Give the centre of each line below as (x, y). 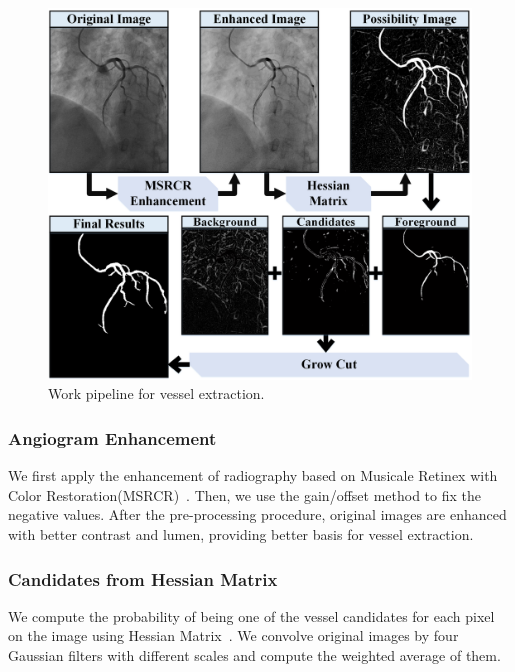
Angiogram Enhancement (112, 437)
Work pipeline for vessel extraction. (156, 393)
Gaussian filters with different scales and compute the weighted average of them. (254, 655)
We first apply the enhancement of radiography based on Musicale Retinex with (253, 475)
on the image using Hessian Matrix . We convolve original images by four (233, 635)
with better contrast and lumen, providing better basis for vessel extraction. (241, 534)
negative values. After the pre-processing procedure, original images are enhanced (257, 514)
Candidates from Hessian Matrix (143, 578)
